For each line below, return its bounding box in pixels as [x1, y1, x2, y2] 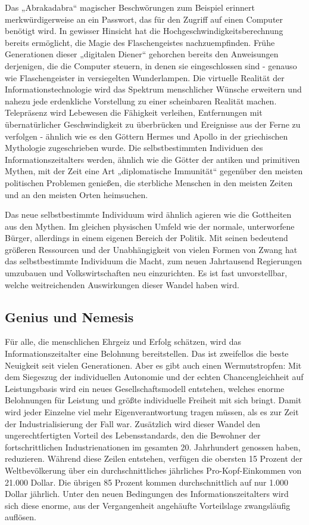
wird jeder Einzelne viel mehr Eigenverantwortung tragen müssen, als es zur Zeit [5, 406, 299, 418]
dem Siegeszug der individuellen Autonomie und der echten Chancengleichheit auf [5, 370, 304, 383]
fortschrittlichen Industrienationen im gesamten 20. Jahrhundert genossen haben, [5, 440, 301, 453]
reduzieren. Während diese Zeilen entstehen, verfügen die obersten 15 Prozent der [5, 452, 303, 465]
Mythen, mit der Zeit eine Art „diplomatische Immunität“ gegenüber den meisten [5, 165, 303, 177]
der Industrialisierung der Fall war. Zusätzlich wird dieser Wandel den [5, 417, 260, 430]
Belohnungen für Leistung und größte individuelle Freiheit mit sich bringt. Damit [5, 394, 302, 406]
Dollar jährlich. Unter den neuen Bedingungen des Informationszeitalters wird [5, 487, 289, 500]
